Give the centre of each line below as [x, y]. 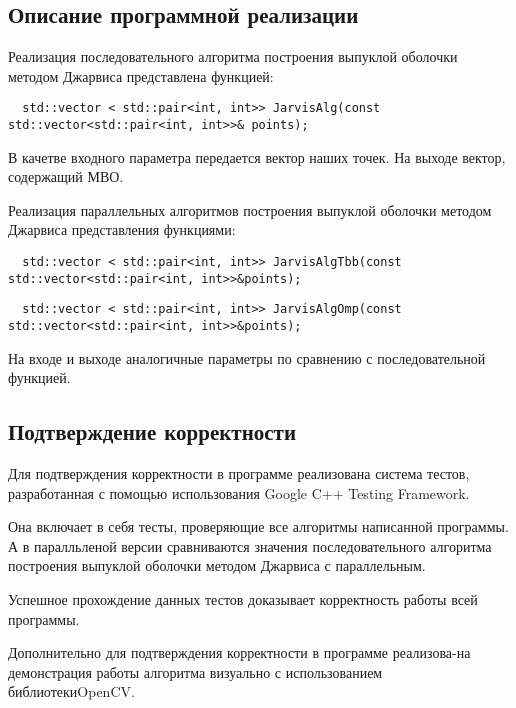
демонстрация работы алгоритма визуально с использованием [195, 671]
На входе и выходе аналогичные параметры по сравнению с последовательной [247, 357]
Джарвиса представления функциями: [122, 229]
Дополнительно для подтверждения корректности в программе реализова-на [239, 652]
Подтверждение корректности [152, 431]
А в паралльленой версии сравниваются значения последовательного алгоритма [250, 545]
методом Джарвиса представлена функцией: [141, 75]
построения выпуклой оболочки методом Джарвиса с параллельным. [217, 565]
